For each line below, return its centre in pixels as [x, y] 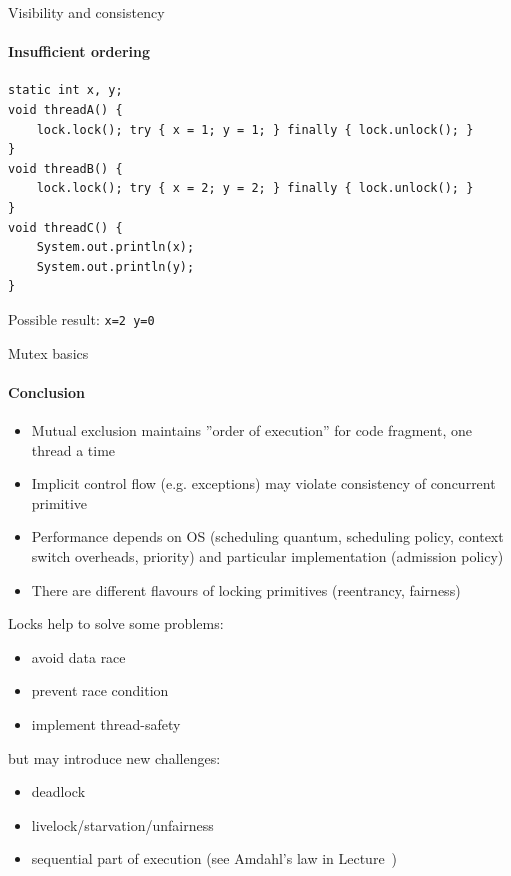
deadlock [58, 791]
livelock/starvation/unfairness [122, 824]
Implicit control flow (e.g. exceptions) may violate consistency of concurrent [263, 483]
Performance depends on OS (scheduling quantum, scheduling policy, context [267, 536]
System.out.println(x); [115, 247]
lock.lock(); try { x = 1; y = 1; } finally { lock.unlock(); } [255, 129]
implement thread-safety [106, 723]
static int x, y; [65, 90]
